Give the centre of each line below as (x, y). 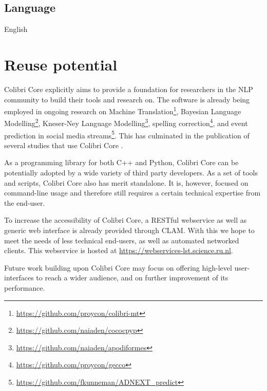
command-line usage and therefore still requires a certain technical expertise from (132, 193)
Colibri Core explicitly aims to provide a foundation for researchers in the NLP (129, 89)
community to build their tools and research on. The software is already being (127, 99)
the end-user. (25, 202)
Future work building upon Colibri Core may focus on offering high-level (118, 267)
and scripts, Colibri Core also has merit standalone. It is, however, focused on (126, 182)
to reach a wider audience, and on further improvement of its (132, 278)
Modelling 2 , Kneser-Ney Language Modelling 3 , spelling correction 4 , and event (126, 122)
